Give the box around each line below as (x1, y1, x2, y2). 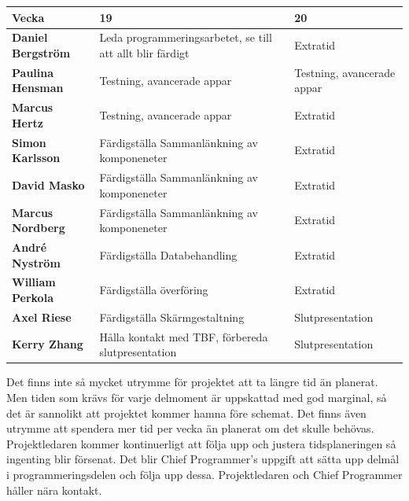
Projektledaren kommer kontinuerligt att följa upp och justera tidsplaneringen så (6, 435, 396, 451)
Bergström (12, 44, 71, 61)
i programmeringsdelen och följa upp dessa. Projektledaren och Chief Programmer (6, 466, 403, 482)
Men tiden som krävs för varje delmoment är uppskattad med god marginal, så (6, 389, 387, 405)
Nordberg (12, 219, 65, 236)
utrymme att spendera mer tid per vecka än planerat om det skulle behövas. (6, 420, 374, 437)
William (12, 274, 56, 290)
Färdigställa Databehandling (99, 246, 238, 263)
